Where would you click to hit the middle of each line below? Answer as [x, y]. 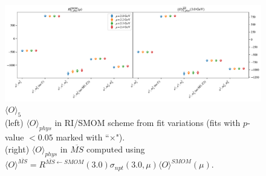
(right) [17, 149]
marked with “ [83, 137]
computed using [116, 149]
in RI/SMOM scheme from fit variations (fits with [148, 123]
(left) [14, 123]
